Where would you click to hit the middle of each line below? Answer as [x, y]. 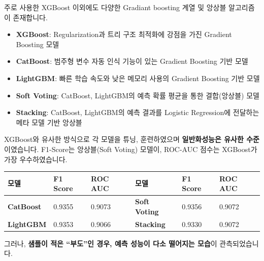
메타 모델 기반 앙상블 [49, 122]
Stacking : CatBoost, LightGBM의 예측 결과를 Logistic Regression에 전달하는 [138, 112]
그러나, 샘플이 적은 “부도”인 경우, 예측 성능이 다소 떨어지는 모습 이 [111, 243]
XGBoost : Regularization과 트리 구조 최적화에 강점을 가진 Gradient [124, 34]
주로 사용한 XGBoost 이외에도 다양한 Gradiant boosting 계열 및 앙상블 [115, 7]
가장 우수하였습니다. [36, 159]
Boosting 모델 [38, 44]
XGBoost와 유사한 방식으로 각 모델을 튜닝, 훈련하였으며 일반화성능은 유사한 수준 [132, 139]
